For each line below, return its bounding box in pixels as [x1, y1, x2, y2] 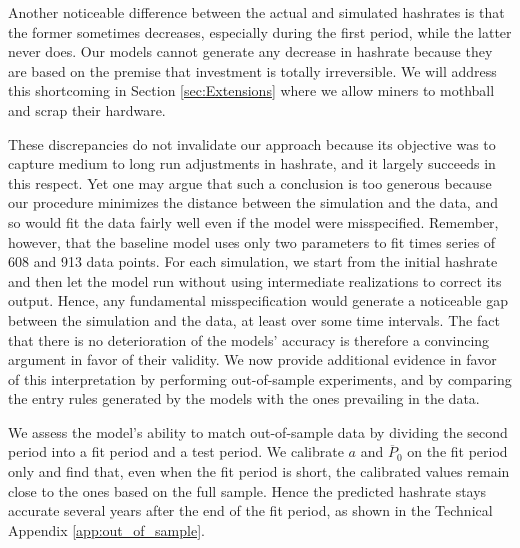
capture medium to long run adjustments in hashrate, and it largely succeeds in [8, 153, 496, 174]
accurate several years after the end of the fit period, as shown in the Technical [8, 500, 493, 521]
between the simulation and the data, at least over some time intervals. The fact [8, 309, 500, 330]
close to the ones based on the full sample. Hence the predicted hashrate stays [8, 480, 487, 501]
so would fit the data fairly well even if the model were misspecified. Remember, [8, 211, 499, 232]
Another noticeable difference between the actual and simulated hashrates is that [8, 2, 505, 22]
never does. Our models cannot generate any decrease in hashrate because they [8, 41, 493, 62]
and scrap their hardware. [8, 99, 166, 120]
